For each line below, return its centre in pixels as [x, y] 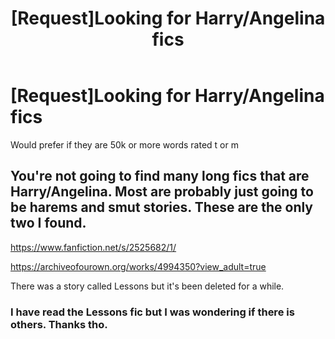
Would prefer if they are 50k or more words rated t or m [124, 144]
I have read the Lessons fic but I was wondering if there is [152, 312]
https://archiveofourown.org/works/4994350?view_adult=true [138, 266]
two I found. [48, 223]
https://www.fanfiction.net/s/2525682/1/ [93, 247]
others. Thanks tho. [59, 324]
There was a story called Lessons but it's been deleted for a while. [147, 286]
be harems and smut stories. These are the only [162, 207]
